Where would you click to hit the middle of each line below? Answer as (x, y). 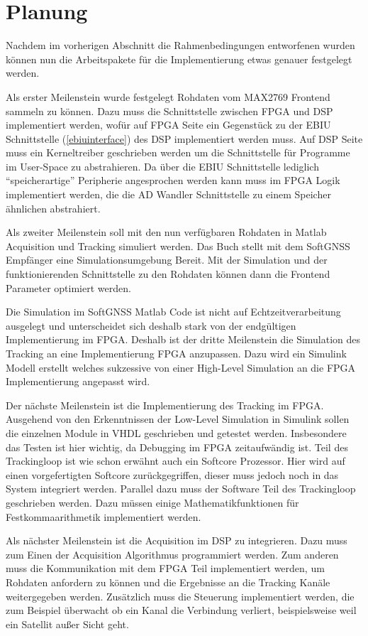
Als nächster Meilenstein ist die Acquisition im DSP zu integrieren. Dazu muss (177, 540)
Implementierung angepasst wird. (78, 381)
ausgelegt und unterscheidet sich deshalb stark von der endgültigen (151, 325)
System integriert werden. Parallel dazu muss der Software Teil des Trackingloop (181, 489)
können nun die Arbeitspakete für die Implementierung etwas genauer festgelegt (179, 59)
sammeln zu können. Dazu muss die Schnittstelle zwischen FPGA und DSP (169, 111)
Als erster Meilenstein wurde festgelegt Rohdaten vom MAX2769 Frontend (168, 96)
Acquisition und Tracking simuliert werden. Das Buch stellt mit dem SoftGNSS (178, 246)
